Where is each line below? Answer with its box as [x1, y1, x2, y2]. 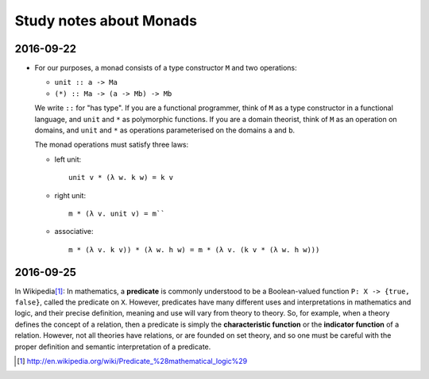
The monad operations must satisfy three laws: [34, 140, 189, 150]
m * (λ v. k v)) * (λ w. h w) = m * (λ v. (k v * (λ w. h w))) [68, 245, 320, 254]
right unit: [54, 190, 87, 200]
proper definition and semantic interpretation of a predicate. [14, 342, 211, 351]
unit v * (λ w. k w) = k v [68, 173, 174, 182]
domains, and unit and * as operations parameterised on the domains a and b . [34, 125, 296, 135]
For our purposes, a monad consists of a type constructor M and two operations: [34, 63, 297, 73]
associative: [54, 227, 95, 236]
